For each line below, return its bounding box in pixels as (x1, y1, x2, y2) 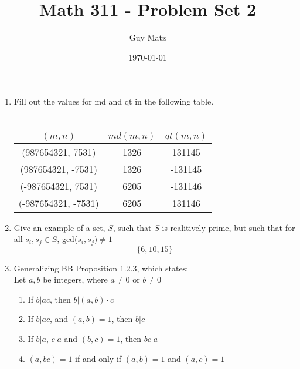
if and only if (75, 352, 122, 364)
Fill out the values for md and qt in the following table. (13, 95, 214, 108)
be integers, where (43, 273, 108, 286)
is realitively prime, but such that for (162, 221, 295, 233)
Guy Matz (129, 31, 166, 43)
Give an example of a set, (13, 221, 105, 233)
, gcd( (57, 233, 78, 245)
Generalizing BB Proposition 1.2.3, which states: (13, 261, 189, 274)
